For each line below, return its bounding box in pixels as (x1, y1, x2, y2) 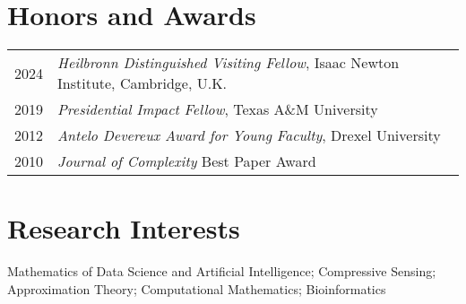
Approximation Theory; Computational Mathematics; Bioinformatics (7, 279, 386, 298)
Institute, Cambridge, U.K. (57, 73, 228, 94)
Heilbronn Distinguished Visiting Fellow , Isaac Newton (57, 52, 400, 74)
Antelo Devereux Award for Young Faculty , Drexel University (57, 125, 441, 146)
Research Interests (7, 210, 240, 247)
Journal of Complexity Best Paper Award (57, 151, 316, 172)
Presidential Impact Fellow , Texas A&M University (57, 99, 378, 120)
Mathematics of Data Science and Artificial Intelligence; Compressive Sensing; (7, 262, 436, 281)
